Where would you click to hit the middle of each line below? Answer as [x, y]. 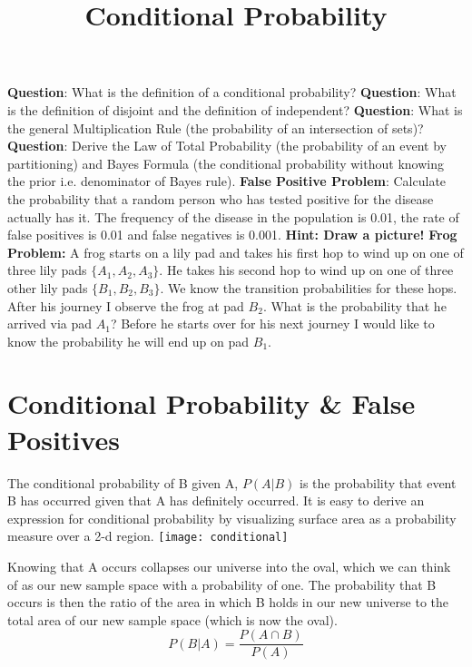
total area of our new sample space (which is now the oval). [172, 619]
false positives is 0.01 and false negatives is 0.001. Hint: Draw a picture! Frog [232, 235]
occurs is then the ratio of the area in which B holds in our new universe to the [228, 602]
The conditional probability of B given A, [123, 482]
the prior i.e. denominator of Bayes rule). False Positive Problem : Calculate [227, 181]
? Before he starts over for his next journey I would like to [272, 324]
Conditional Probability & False [211, 403]
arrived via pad [50, 324]
